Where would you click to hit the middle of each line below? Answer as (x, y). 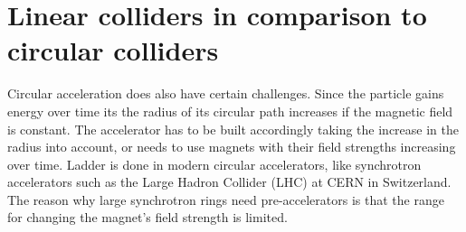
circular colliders (113, 50)
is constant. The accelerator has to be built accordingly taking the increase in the (233, 129)
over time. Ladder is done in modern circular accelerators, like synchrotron (214, 164)
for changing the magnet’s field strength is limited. (147, 217)
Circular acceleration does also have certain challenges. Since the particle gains (226, 93)
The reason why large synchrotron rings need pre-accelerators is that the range (226, 199)
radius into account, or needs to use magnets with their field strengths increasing (232, 147)
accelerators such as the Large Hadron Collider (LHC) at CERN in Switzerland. (229, 182)
